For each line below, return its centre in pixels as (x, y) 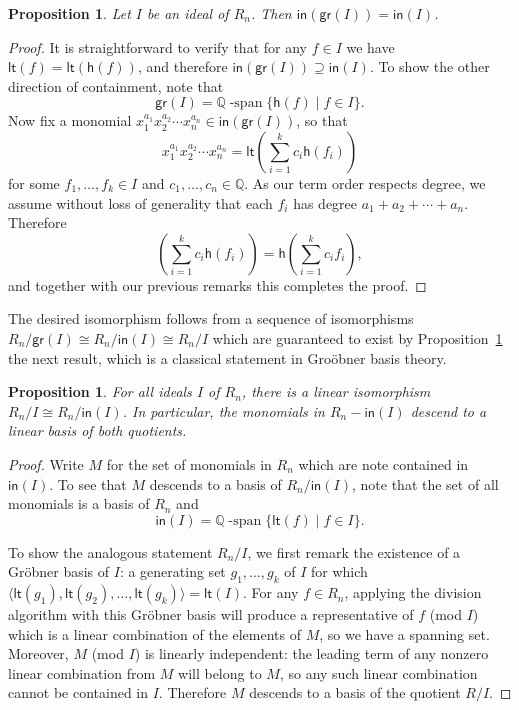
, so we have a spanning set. (404, 633)
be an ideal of (188, 13)
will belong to (220, 672)
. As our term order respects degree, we (365, 182)
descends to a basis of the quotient (355, 692)
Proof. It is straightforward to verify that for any (157, 46)
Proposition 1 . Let (69, 13)
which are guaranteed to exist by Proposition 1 (357, 337)
